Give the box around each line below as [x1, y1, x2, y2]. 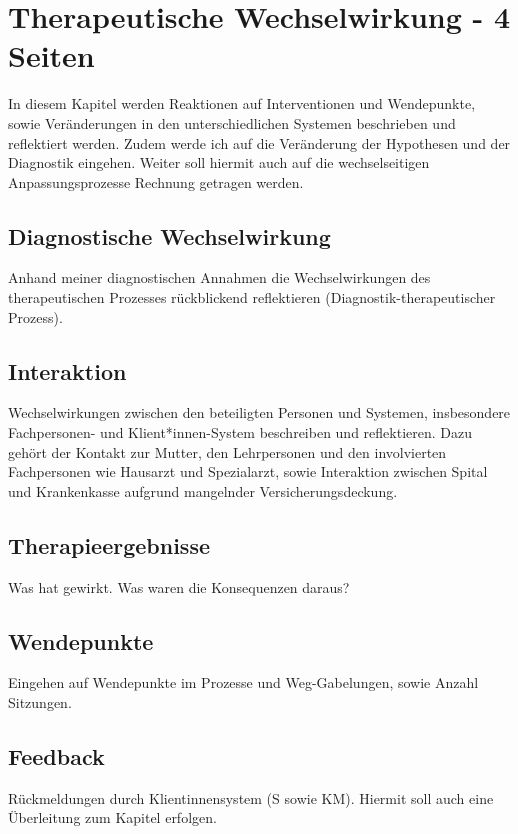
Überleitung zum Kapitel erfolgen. [8, 807, 217, 828]
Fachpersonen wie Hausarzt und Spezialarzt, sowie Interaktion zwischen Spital [8, 461, 488, 482]
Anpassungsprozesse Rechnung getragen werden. [8, 171, 304, 192]
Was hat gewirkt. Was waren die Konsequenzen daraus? [8, 576, 350, 597]
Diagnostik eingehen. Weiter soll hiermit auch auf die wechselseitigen [8, 152, 430, 173]
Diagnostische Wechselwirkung [8, 220, 331, 251]
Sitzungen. [8, 692, 72, 713]
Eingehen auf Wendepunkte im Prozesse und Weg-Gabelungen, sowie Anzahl [8, 672, 479, 693]
